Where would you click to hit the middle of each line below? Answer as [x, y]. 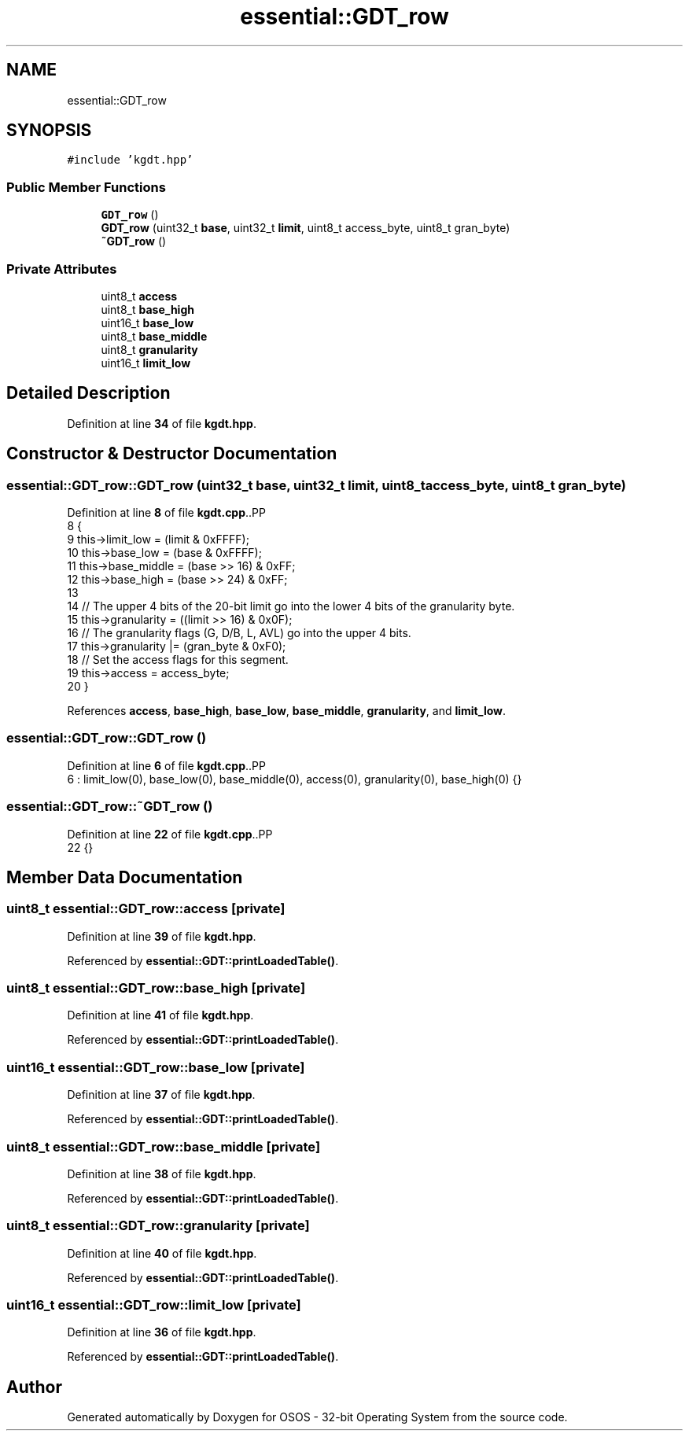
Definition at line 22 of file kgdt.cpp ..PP [170, 834]
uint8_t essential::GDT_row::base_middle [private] [164, 1146]
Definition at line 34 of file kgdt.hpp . [162, 423]
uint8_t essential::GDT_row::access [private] [146, 909]
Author [34, 1387]
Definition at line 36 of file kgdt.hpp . [162, 1332]
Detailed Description [88, 393]
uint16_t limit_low [146, 363]
